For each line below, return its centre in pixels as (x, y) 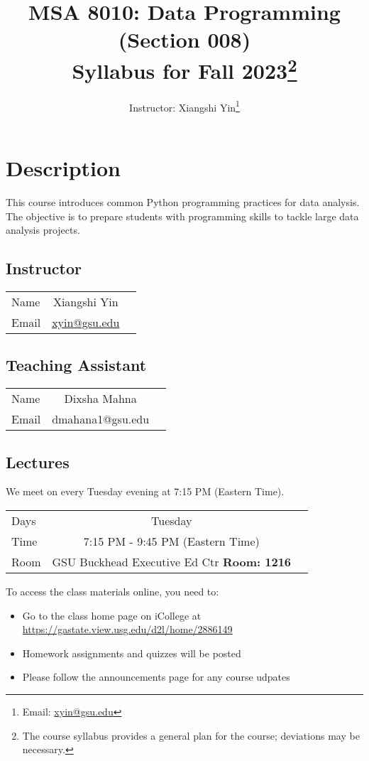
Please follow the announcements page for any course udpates (156, 677)
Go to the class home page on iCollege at (112, 615)
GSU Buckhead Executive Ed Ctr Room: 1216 (172, 562)
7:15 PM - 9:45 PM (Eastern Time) (171, 541)
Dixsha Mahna (100, 399)
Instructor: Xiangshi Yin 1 (184, 106)
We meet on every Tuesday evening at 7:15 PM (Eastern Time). (145, 491)
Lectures (38, 462)
